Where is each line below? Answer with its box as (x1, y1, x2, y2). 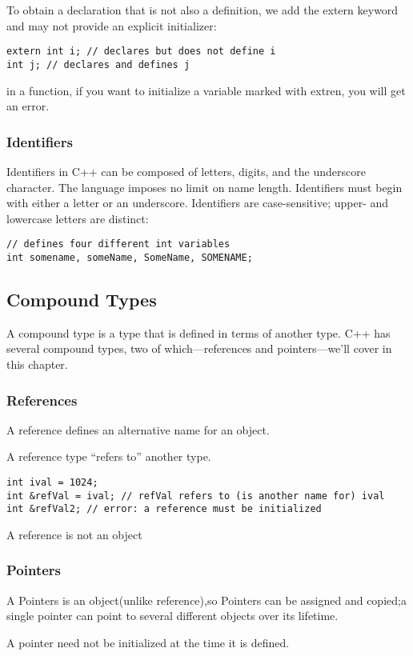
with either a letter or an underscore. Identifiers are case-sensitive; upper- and (6, 194, 389, 211)
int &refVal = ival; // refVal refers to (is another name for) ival (6, 490, 385, 502)
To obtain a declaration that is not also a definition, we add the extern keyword (6, 2, 399, 18)
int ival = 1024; (6, 476, 98, 488)
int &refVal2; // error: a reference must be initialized (6, 503, 322, 515)
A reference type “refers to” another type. (6, 448, 211, 465)
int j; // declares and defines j (6, 58, 190, 70)
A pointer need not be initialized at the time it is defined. (6, 634, 290, 650)
